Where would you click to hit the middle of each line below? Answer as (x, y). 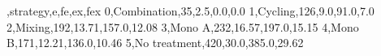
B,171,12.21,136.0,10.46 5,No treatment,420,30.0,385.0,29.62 (155, 43)
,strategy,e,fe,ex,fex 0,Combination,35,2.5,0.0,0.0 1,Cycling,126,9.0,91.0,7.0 (190, 11)
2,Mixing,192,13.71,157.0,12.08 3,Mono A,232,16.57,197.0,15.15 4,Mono (183, 26)
